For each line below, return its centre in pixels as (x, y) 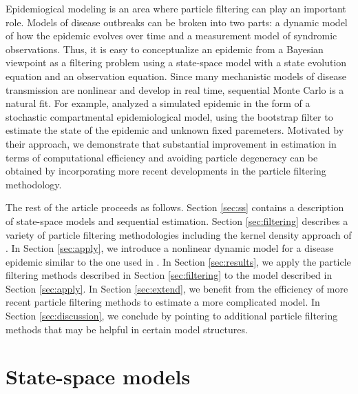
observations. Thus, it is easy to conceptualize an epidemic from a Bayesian (165, 49)
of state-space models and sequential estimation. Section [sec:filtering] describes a (177, 220)
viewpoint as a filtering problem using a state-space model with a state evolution (176, 62)
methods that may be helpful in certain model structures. (127, 329)
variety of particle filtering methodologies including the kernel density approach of (179, 234)
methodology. (34, 184)
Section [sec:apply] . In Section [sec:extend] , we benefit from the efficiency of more (177, 288)
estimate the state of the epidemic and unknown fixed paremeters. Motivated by (175, 130)
